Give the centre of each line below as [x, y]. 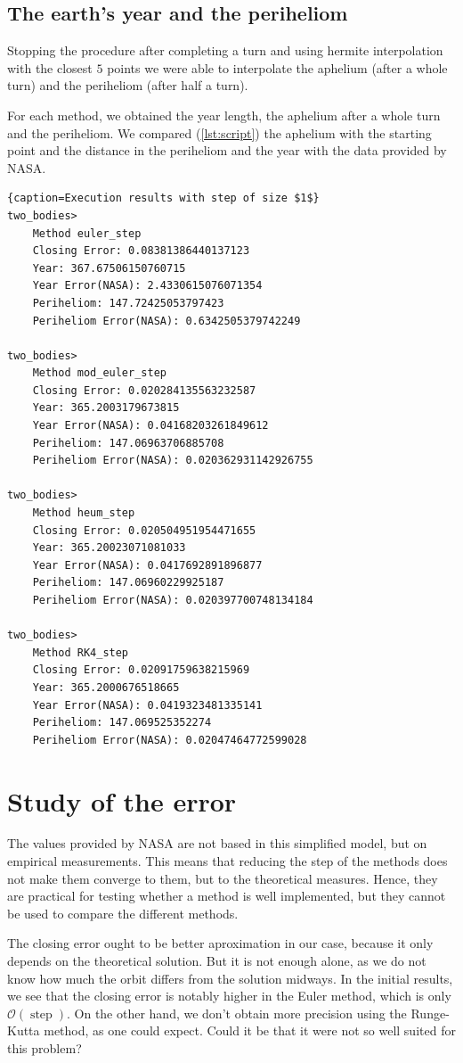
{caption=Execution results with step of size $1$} [163, 198]
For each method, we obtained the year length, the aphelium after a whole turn [224, 115]
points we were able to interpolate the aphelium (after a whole [277, 67]
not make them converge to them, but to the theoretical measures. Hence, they [223, 878]
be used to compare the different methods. [123, 913]
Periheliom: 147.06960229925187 [128, 583]
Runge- [430, 1013]
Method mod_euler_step [99, 373]
